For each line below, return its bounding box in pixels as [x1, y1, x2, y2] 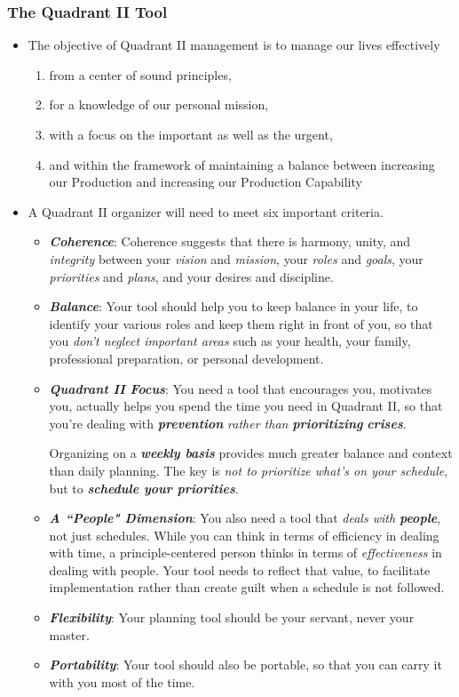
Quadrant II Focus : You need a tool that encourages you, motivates [49, 379, 432, 397]
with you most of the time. [49, 672, 195, 691]
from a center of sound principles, [49, 65, 232, 84]
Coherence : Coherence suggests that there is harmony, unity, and [49, 232, 411, 251]
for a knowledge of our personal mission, [49, 95, 269, 114]
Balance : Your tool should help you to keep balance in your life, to [49, 297, 418, 316]
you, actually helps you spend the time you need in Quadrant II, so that [49, 397, 443, 415]
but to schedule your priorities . [49, 478, 239, 497]
